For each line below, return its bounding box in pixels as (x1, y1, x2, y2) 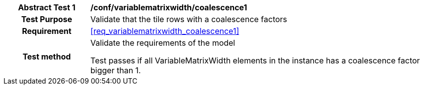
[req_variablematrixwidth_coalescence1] (90, 26, 239, 36)
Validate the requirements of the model (90, 38, 236, 48)
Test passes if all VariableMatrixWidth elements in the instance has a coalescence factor (90, 56, 420, 65)
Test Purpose (21, 14, 72, 24)
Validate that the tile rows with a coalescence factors (90, 14, 287, 24)
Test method (22, 52, 71, 61)
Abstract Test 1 (18, 2, 76, 12)
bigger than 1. (90, 65, 141, 75)
